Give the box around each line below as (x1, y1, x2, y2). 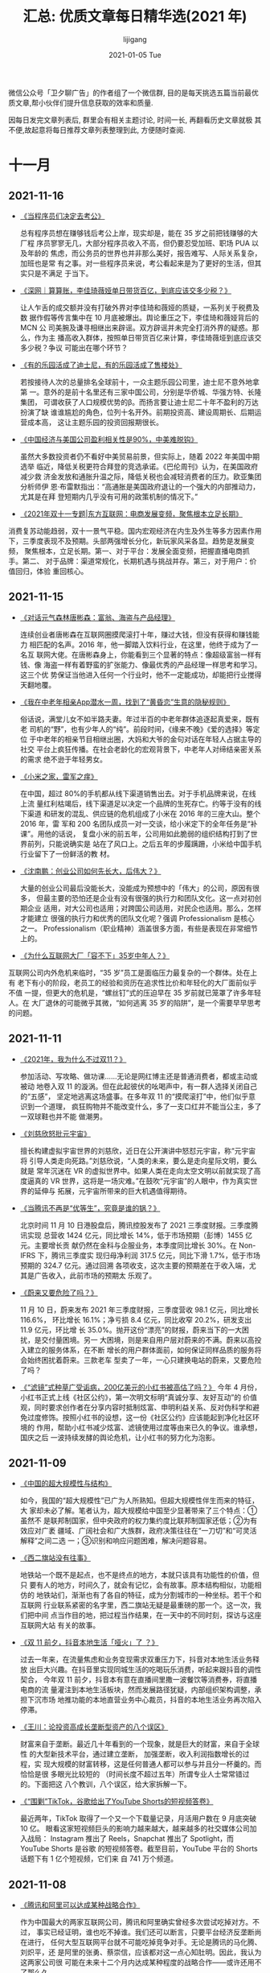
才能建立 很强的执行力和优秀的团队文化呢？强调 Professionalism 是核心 (19, 913, 256, 923)
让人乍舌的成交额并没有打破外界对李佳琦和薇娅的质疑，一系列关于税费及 (19, 303, 260, 312)
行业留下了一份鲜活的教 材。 (19, 848, 114, 858)
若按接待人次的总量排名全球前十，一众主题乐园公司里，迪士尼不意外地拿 (19, 377, 260, 386)
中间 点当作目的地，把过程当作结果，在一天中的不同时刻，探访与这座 (34, 1611, 262, 1620)
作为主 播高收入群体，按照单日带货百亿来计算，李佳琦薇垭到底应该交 (34, 332, 262, 342)
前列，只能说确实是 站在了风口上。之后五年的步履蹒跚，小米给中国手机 (27, 839, 262, 848)
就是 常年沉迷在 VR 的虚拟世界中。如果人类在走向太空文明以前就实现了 (19, 1166, 255, 1175)
